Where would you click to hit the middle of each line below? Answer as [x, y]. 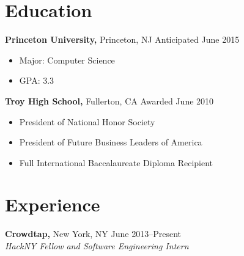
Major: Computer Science [67, 60]
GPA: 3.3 [37, 80]
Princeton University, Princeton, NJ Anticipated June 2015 [122, 39]
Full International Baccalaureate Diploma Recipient [116, 162]
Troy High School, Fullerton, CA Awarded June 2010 [109, 101]
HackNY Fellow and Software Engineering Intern [97, 246]
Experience [53, 204]
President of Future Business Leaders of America [111, 142]
